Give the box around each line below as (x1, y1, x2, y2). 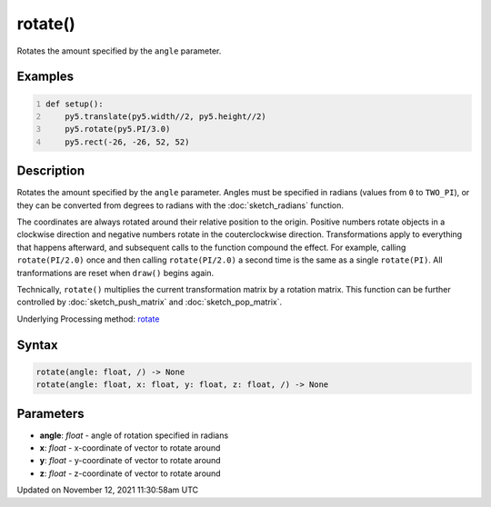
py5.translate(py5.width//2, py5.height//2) (65, 111, 267, 122)
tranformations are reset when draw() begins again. (16, 267, 214, 278)
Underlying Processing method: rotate (16, 313, 160, 324)
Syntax (16, 337, 58, 353)
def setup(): (45, 98, 104, 109)
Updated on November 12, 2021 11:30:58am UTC (16, 484, 199, 495)
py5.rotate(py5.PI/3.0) (65, 124, 171, 134)
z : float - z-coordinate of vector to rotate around (39, 468, 222, 479)
